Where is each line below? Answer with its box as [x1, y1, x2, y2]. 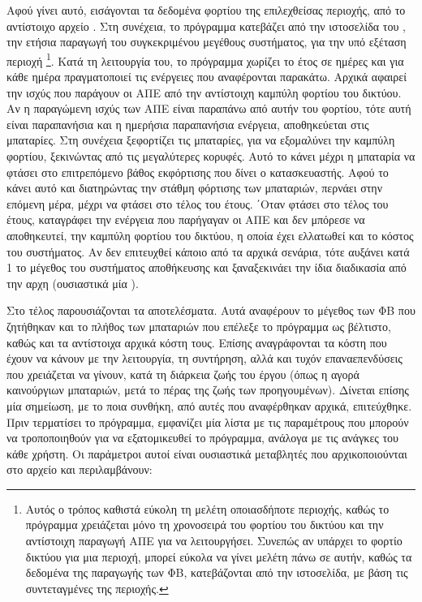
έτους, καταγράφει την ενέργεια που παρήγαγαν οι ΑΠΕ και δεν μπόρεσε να [6, 211, 365, 228]
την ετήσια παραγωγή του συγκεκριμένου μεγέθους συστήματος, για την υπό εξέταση [6, 33, 407, 50]
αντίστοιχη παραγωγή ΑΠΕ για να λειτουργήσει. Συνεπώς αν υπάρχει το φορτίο [25, 532, 403, 549]
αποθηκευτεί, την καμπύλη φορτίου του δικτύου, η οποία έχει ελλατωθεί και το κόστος [6, 226, 414, 243]
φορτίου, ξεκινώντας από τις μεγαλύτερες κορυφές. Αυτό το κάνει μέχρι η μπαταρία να [6, 148, 416, 164]
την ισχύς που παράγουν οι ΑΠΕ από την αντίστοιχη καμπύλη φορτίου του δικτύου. [6, 84, 402, 101]
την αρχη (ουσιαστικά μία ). [6, 274, 139, 291]
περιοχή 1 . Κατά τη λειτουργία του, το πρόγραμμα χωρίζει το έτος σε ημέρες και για [6, 49, 404, 69]
